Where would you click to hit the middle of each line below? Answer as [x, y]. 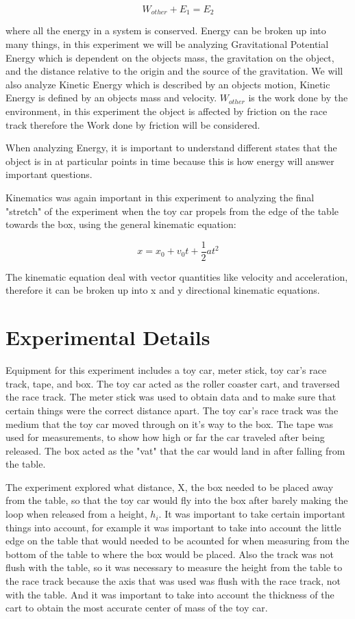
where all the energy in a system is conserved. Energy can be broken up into [166, 30]
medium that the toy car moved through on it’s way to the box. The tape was [170, 424]
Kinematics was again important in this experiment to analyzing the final [160, 197]
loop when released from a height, [76, 514]
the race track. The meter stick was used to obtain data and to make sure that [171, 397]
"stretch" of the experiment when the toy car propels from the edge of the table [172, 211]
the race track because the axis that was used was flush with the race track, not [173, 581]
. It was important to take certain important [252, 514]
